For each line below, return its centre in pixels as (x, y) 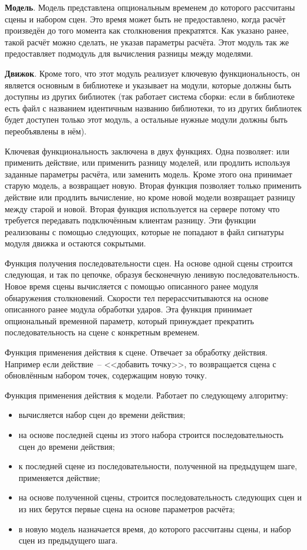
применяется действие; (59, 477)
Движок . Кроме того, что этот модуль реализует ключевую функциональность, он (152, 73)
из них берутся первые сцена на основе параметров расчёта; (127, 508)
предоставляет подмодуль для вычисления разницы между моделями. (129, 53)
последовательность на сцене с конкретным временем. (102, 332)
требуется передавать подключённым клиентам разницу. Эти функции (131, 220)
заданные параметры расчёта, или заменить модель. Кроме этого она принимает (148, 174)
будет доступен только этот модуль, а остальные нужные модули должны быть (146, 119)
